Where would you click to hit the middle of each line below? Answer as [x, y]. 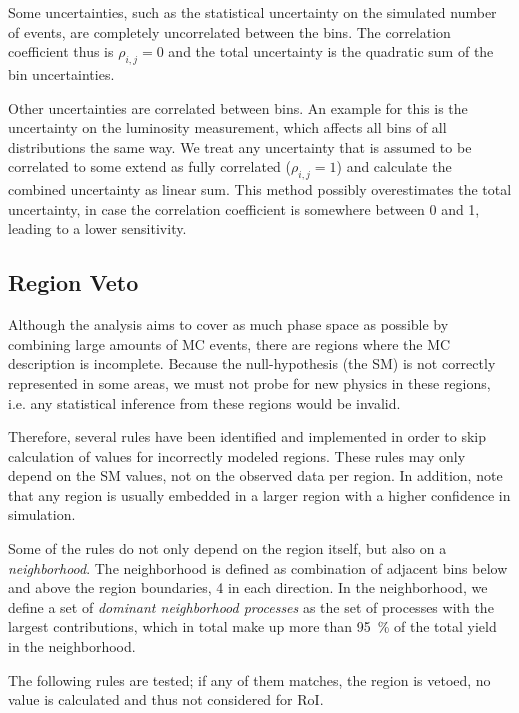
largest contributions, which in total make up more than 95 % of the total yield [252, 626]
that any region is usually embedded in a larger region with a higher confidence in [259, 494]
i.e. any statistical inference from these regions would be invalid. [204, 402]
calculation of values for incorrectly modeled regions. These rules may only [237, 455]
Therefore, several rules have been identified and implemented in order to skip [247, 436]
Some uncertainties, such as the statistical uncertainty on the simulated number [252, 12]
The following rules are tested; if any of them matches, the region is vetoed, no [249, 679]
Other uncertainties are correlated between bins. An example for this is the [238, 107]
